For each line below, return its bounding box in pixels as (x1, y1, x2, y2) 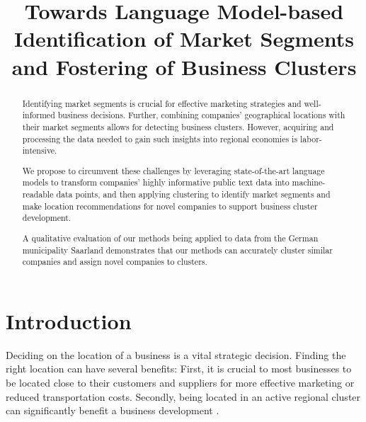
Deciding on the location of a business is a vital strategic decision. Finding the (6, 347, 346, 362)
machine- (292, 176, 326, 188)
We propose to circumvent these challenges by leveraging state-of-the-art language (22, 164, 325, 176)
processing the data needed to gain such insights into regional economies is (22, 132, 298, 144)
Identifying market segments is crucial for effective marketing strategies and (22, 97, 302, 109)
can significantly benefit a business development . (6, 403, 219, 418)
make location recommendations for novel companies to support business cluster (22, 200, 318, 212)
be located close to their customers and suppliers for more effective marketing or (6, 375, 355, 389)
